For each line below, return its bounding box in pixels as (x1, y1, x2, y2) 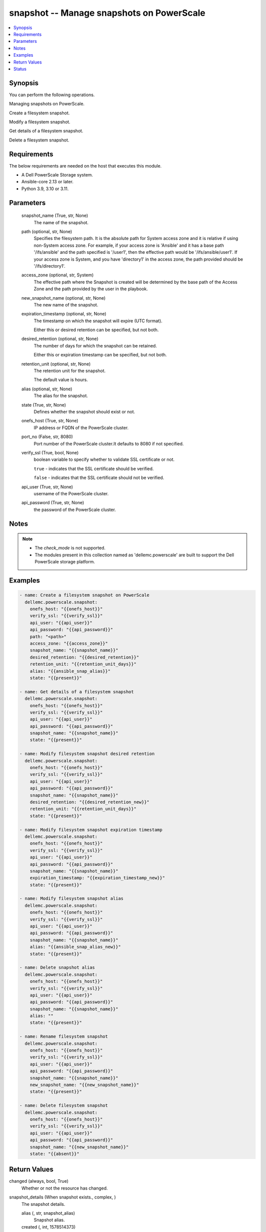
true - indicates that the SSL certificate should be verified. (33, 466, 154, 472)
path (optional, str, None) (21, 229, 72, 235)
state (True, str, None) (21, 402, 66, 408)
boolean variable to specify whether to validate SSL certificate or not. (33, 456, 175, 463)
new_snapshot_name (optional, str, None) (21, 295, 106, 301)
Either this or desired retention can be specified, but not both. (33, 327, 159, 333)
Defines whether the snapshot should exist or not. (33, 409, 135, 414)
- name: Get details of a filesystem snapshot (19, 689, 134, 694)
